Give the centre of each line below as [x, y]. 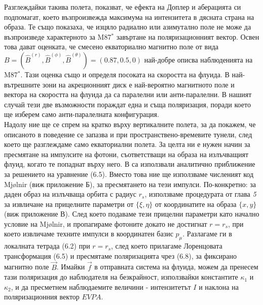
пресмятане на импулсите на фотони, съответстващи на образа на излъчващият [126, 154]
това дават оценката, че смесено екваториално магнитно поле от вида [111, 47]
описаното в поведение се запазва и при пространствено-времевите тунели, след [128, 134]
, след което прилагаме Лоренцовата [167, 246]
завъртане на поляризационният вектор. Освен [188, 36]
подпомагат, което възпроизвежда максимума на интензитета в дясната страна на [129, 17]
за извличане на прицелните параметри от [69, 204]
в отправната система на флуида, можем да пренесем [176, 267]
